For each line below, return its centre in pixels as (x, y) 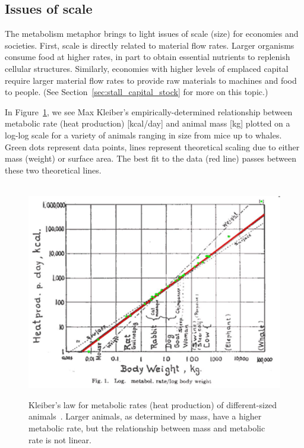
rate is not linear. (60, 439)
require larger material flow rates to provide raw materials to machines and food (151, 80)
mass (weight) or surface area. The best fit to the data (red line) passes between (151, 158)
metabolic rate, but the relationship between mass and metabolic (147, 428)
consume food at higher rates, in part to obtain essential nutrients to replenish (148, 57)
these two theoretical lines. (53, 170)
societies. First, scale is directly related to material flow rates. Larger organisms (150, 45)
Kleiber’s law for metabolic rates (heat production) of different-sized (153, 404)
